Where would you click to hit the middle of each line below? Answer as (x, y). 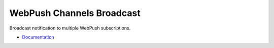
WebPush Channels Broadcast (75, 13)
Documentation (38, 37)
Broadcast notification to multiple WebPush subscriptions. (70, 28)
